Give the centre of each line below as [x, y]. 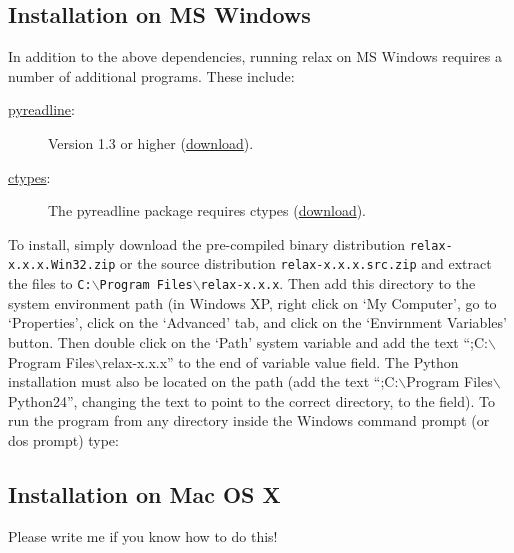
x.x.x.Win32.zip [62, 265]
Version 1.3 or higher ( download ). [151, 142]
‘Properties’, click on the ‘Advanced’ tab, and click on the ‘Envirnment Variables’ [257, 322]
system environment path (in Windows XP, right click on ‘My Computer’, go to [252, 302]
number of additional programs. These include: [151, 75]
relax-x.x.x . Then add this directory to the [338, 283]
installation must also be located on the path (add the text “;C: [203, 381]
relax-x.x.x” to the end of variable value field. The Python [280, 361]
